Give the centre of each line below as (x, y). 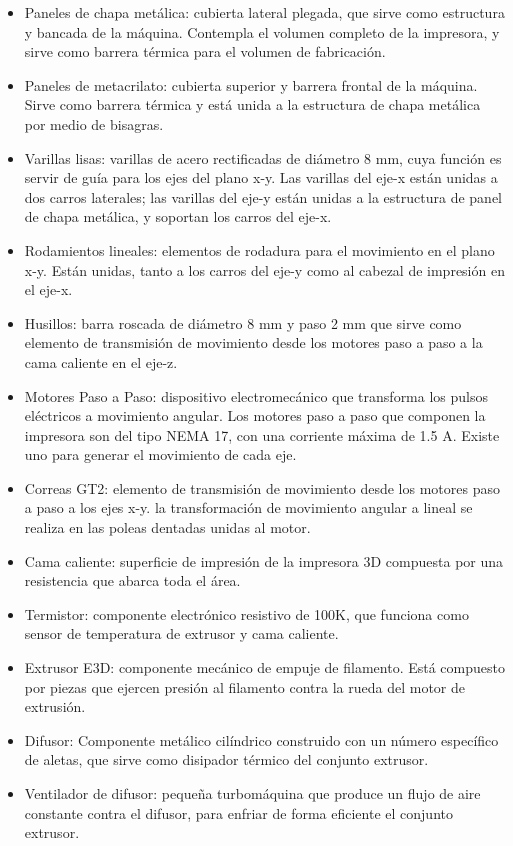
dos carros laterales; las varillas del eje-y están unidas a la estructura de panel (263, 196)
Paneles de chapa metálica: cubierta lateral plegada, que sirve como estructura (264, 12)
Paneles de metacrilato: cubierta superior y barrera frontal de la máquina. (251, 84)
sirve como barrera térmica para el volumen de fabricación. (205, 51)
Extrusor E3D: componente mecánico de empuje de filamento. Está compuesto (264, 667)
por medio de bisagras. (94, 123)
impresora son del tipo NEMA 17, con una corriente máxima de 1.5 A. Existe (262, 434)
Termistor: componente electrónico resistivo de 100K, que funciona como (246, 613)
